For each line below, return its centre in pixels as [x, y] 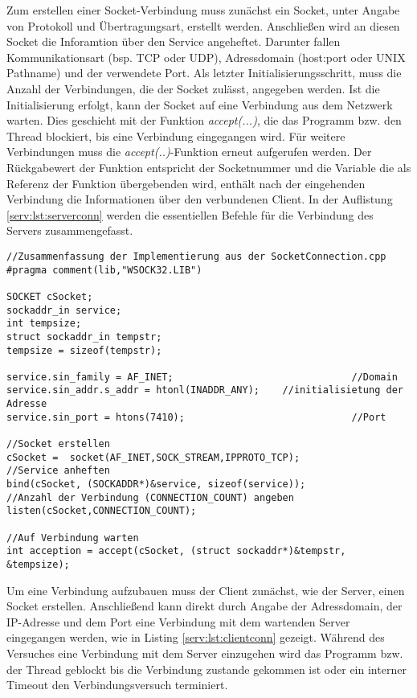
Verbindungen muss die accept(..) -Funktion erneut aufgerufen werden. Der [189, 152]
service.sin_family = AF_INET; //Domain [202, 377]
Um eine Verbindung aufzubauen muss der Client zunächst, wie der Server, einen [206, 590]
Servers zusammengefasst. [70, 230]
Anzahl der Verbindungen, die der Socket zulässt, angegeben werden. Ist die [193, 88]
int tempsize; [44, 324]
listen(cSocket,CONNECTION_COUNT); [102, 511]
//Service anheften [58, 471]
